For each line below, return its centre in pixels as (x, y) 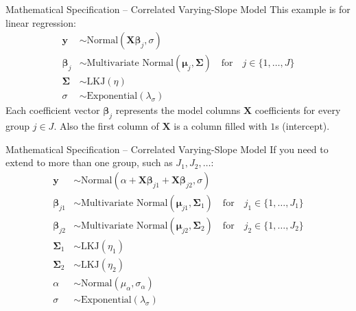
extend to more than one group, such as (89, 162)
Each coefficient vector (53, 110)
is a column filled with (221, 126)
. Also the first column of (106, 126)
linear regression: (41, 22)
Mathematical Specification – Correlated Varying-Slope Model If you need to (167, 149)
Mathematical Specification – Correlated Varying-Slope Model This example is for (178, 9)
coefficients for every (298, 110)
